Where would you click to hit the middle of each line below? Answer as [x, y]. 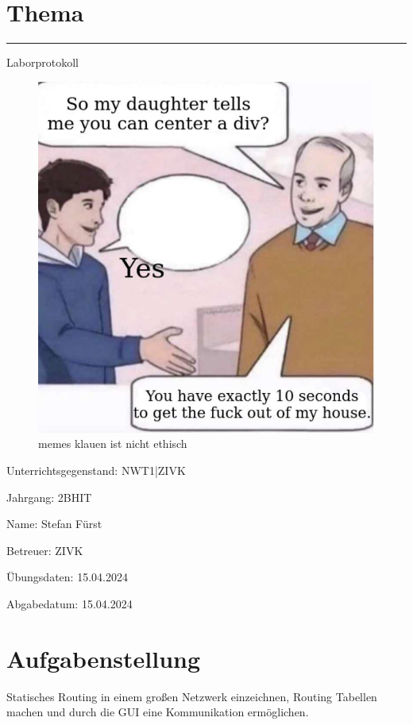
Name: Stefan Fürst [54, 524]
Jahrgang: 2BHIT [49, 497]
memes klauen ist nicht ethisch [113, 443]
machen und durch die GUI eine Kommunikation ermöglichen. [158, 712]
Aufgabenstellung [104, 658]
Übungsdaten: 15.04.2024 [67, 577]
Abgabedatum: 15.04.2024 [69, 603]
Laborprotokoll [42, 62]
